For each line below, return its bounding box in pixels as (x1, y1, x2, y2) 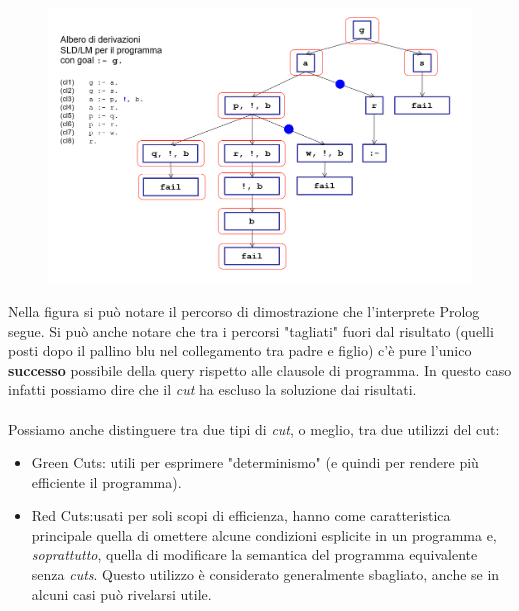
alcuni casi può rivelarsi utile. (31, 583, 212, 604)
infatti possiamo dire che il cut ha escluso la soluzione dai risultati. (8, 379, 417, 400)
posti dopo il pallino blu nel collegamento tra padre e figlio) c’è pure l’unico (8, 340, 472, 361)
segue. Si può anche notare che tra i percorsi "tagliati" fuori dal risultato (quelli (8, 320, 494, 341)
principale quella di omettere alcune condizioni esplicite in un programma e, (31, 524, 497, 545)
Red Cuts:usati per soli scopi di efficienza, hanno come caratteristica (31, 505, 451, 526)
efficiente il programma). (31, 471, 182, 492)
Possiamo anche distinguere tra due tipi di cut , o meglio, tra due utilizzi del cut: (8, 418, 500, 439)
